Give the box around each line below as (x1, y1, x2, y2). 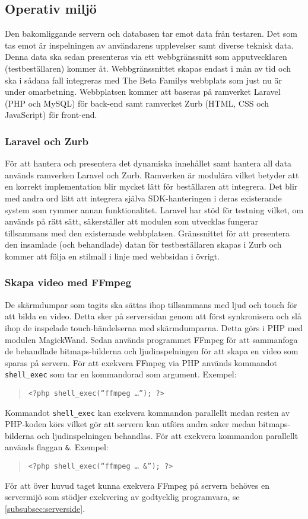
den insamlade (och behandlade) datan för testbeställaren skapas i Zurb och (5, 238, 282, 251)
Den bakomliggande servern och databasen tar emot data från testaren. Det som (5, 27, 297, 40)
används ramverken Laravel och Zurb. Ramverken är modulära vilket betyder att (5, 168, 299, 181)
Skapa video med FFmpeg (5, 275, 132, 290)
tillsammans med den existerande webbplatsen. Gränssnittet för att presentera (5, 226, 290, 239)
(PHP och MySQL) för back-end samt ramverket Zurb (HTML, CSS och (5, 97, 269, 109)
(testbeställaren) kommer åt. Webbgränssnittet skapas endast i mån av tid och (5, 62, 291, 74)
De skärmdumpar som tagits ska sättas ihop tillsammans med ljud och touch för (5, 298, 297, 310)
